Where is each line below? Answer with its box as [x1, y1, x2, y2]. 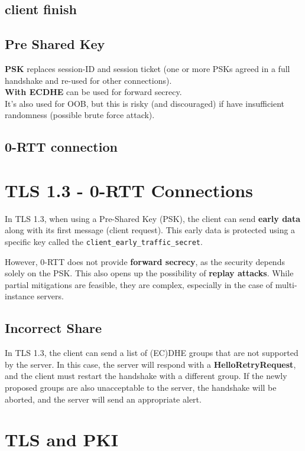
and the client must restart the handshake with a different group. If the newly [5, 370, 287, 382]
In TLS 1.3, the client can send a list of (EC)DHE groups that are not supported [5, 347, 298, 359]
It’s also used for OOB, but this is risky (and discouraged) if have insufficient [5, 97, 285, 109]
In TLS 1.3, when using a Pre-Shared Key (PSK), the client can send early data [5, 212, 301, 224]
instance [5, 290, 34, 302]
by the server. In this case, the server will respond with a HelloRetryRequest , [5, 358, 296, 370]
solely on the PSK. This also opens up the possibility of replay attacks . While [5, 267, 294, 279]
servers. [37, 290, 64, 302]
